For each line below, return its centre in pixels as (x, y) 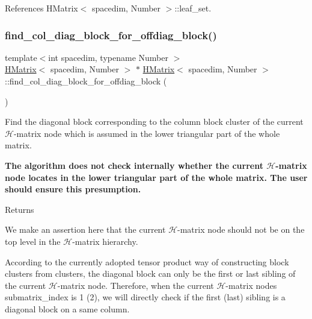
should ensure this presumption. (73, 189)
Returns (20, 209)
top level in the (33, 241)
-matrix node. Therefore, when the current (136, 285)
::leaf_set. (193, 8)
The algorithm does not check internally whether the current (134, 165)
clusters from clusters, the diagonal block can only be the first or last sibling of (150, 273)
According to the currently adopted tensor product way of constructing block (147, 261)
